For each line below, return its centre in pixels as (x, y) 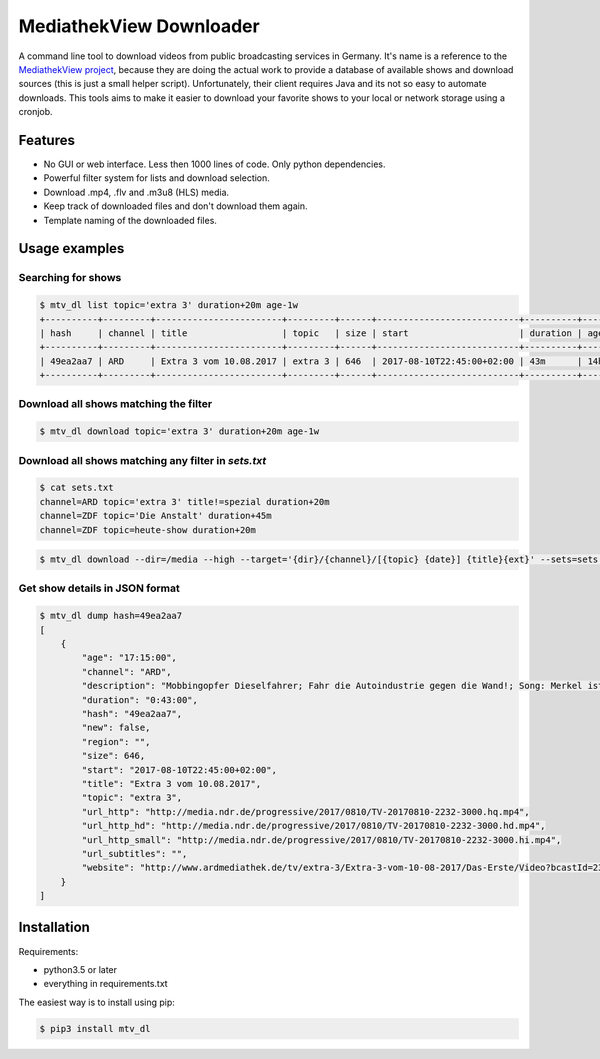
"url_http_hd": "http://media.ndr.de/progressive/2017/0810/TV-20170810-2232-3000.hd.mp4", (313, 826)
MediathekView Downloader (139, 26)
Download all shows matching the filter (115, 404)
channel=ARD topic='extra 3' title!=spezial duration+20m (184, 501)
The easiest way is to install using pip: (96, 1002)
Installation (54, 927)
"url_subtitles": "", (134, 853)
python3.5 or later (80, 969)
